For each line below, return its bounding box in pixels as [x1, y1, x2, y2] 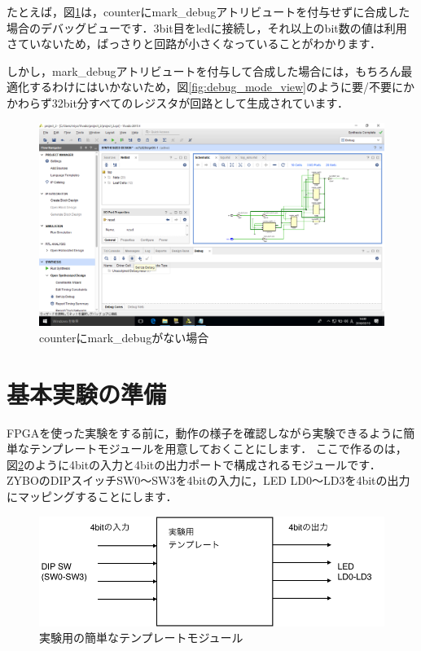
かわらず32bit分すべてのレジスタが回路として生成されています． [7, 94, 349, 111]
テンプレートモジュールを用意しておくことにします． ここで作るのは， [29, 440, 407, 457]
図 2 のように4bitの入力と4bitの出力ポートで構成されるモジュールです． [7, 455, 381, 473]
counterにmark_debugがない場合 [39, 328, 209, 345]
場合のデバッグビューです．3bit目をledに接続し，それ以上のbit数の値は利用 [7, 19, 407, 36]
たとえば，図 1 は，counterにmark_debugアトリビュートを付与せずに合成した [7, 3, 410, 20]
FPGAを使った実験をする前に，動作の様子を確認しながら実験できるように [7, 424, 404, 441]
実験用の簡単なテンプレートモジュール [39, 629, 243, 646]
